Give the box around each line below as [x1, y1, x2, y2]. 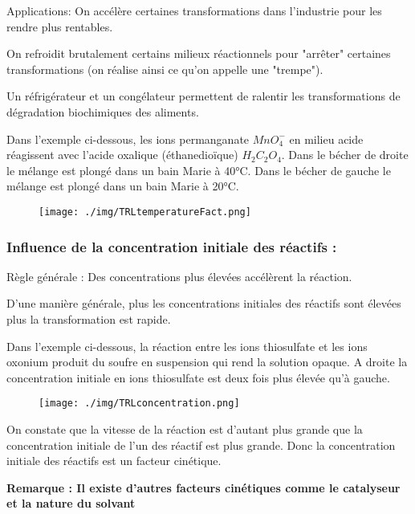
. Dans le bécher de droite [281, 146, 409, 163]
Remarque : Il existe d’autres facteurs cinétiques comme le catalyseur [6, 479, 401, 496]
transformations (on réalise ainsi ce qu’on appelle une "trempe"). [6, 60, 323, 77]
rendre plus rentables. [6, 18, 113, 35]
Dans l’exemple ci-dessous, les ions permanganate [6, 130, 250, 147]
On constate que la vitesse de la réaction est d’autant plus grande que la [6, 421, 363, 438]
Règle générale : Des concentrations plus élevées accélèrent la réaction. [6, 267, 352, 284]
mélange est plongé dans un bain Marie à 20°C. [6, 177, 239, 194]
